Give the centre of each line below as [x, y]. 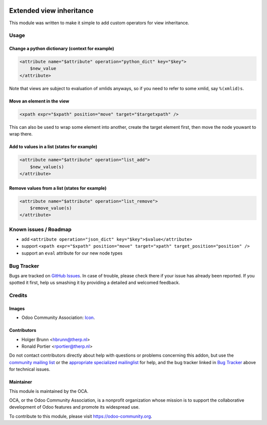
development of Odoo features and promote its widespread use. [74, 407]
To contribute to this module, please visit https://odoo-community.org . [81, 416]
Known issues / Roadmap [40, 229]
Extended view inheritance [51, 11]
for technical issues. [30, 370]
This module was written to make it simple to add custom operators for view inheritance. [99, 23]
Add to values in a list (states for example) [53, 147]
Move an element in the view [39, 101]
